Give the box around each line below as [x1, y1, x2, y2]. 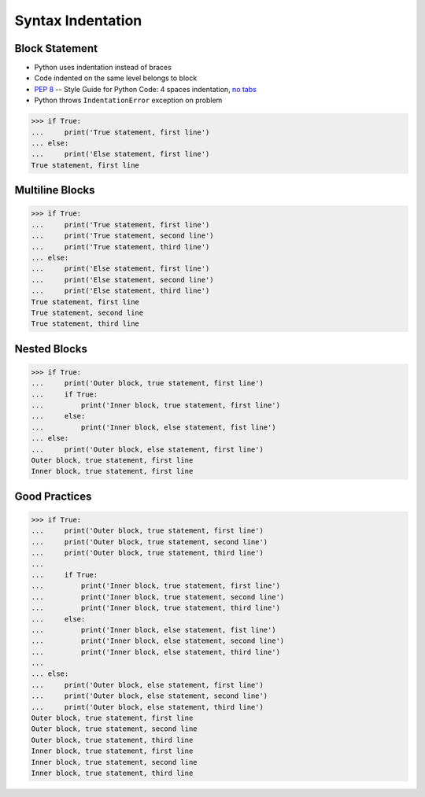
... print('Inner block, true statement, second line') [31, 592, 285, 601]
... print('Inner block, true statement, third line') [31, 603, 281, 613]
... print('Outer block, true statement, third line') [31, 548, 264, 558]
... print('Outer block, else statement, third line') [31, 703, 264, 711]
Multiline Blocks [14, 183, 95, 197]
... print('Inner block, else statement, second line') [31, 636, 285, 645]
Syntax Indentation [14, 12, 142, 29]
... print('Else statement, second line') [31, 275, 214, 284]
